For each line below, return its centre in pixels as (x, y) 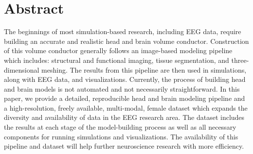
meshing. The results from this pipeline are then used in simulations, (144, 69)
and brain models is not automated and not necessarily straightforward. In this (122, 88)
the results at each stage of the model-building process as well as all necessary (120, 127)
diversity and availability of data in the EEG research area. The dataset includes (124, 117)
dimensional (22, 69)
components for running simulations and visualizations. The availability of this (121, 136)
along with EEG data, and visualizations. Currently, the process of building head (125, 79)
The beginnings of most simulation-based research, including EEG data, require (123, 31)
